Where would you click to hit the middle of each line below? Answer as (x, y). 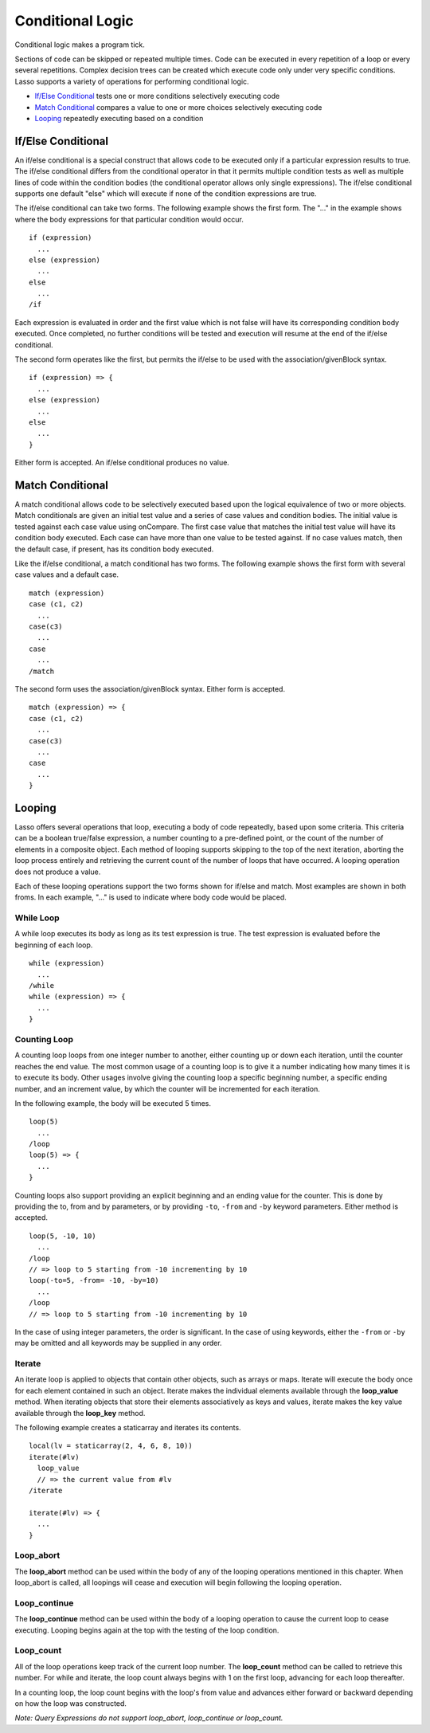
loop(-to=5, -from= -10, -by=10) (94, 1280)
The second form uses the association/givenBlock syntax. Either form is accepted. (150, 688)
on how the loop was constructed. (71, 1703)
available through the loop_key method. (80, 1413)
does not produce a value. (58, 872)
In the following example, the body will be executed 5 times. (113, 1103)
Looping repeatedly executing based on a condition (119, 118)
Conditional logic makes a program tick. (80, 45)
